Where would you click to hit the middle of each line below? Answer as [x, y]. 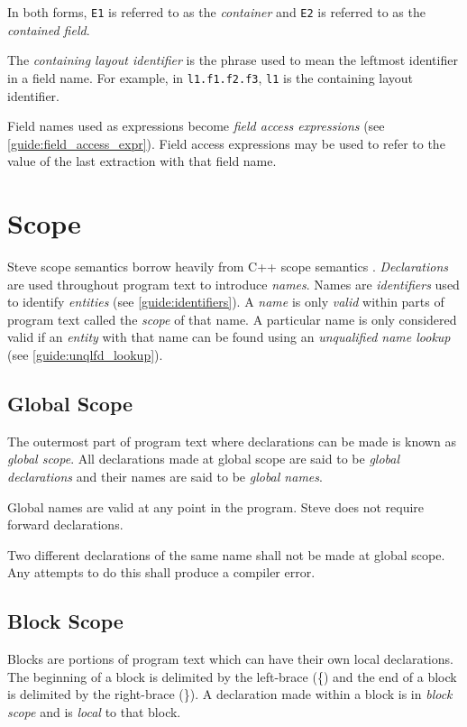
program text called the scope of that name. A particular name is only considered [232, 319]
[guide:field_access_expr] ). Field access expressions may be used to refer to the [226, 143]
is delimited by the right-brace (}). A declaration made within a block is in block [230, 694]
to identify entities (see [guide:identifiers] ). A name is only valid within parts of [226, 302]
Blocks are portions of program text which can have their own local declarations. [230, 659]
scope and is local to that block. [94, 711]
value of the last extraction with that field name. [142, 161]
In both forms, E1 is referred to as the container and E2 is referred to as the [216, 12]
